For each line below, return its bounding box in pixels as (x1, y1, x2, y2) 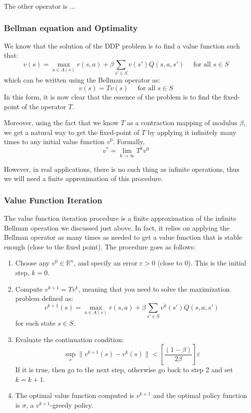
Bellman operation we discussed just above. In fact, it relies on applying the (4, 222, 230, 232)
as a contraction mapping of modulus (127, 117, 237, 128)
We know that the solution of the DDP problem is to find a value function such (4, 40, 240, 50)
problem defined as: (15, 293, 73, 303)
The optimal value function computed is (15, 390, 134, 400)
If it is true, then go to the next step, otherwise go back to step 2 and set (15, 364, 233, 375)
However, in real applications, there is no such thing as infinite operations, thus (4, 164, 239, 174)
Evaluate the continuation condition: (15, 334, 124, 344)
